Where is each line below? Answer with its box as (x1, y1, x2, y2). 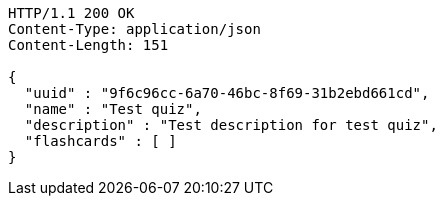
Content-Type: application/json (8, 21, 261, 37)
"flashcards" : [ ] (24, 133, 177, 149)
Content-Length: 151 (8, 37, 169, 53)
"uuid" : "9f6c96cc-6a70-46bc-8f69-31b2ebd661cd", (24, 85, 430, 101)
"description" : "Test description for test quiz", (24, 117, 438, 133)
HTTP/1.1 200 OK (8, 5, 135, 21)
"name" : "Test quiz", (24, 101, 202, 117)
